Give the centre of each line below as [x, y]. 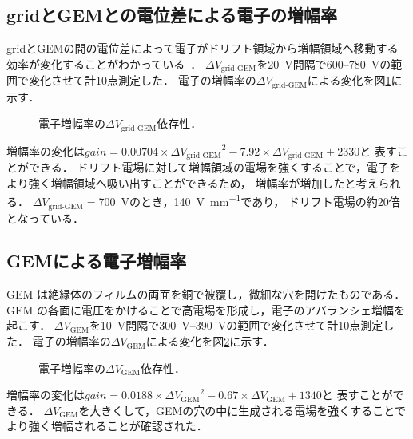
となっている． [45, 218]
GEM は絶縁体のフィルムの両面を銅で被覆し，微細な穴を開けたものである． [206, 294]
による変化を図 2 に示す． [210, 341]
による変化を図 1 [349, 80]
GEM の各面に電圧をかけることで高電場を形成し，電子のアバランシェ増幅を [206, 309]
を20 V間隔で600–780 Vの [324, 63]
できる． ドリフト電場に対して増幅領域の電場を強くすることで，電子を [214, 167]
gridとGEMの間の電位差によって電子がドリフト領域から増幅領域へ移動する [203, 48]
